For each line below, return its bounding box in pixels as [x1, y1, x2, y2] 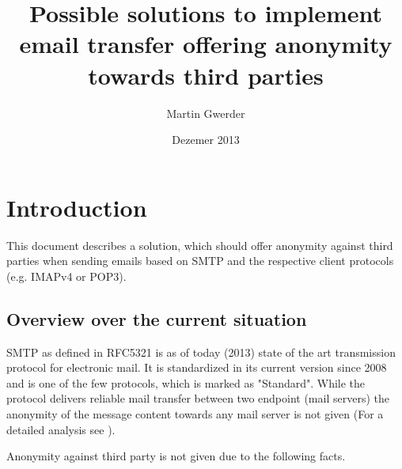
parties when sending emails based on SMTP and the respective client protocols [6, 252, 394, 269]
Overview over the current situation [6, 306, 307, 331]
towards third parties [88, 59, 324, 91]
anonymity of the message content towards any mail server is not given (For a [6, 405, 384, 422]
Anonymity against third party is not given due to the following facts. [6, 448, 346, 464]
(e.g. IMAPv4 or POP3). [6, 267, 127, 284]
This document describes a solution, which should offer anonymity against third [6, 236, 393, 253]
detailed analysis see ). [6, 421, 116, 437]
